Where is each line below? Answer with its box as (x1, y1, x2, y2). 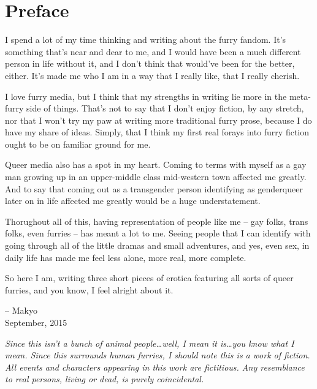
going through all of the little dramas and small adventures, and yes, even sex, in (5, 239, 310, 252)
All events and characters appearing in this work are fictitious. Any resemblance (5, 360, 305, 373)
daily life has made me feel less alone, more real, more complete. (5, 251, 246, 263)
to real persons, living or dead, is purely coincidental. (5, 372, 204, 385)
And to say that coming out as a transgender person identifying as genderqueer (5, 182, 303, 195)
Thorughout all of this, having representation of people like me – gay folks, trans (5, 214, 308, 227)
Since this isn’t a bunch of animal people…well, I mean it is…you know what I (5, 336, 294, 349)
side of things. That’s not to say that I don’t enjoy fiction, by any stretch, (26, 102, 304, 115)
